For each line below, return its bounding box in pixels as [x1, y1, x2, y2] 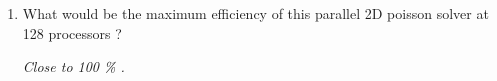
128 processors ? [22, 22, 122, 43]
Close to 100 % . [22, 56, 125, 77]
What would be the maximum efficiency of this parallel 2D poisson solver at [22, 3, 489, 23]
